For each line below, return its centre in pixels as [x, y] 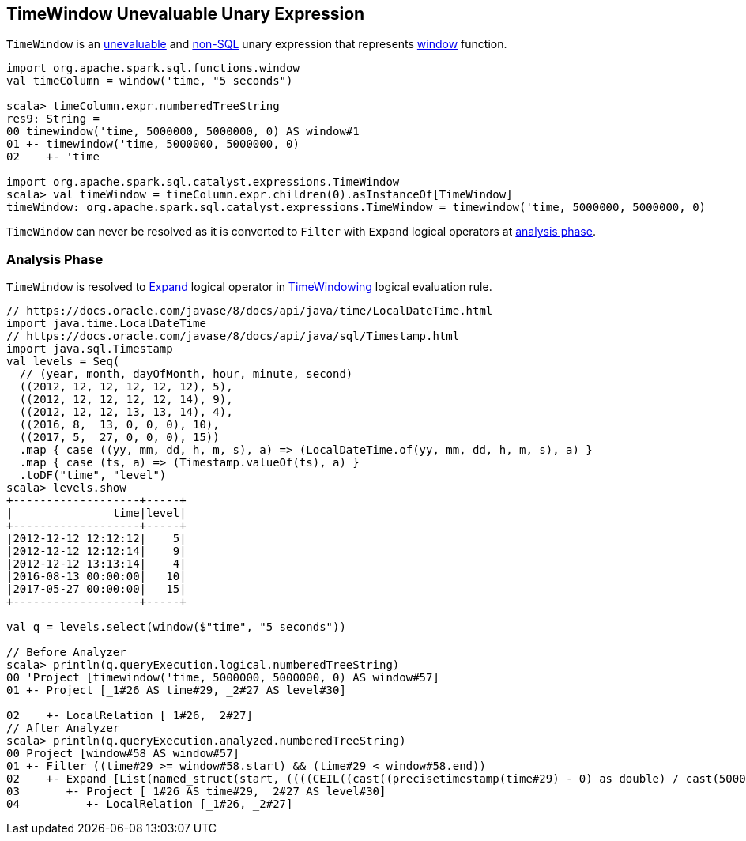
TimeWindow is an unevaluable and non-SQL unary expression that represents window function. [257, 44]
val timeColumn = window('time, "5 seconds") [150, 81]
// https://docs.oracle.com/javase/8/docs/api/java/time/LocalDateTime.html [250, 311]
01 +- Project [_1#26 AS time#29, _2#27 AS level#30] [176, 690]
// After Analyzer [63, 728]
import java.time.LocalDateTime [106, 324]
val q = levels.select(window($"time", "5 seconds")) [176, 627]
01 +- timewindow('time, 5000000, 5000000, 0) [153, 144]
